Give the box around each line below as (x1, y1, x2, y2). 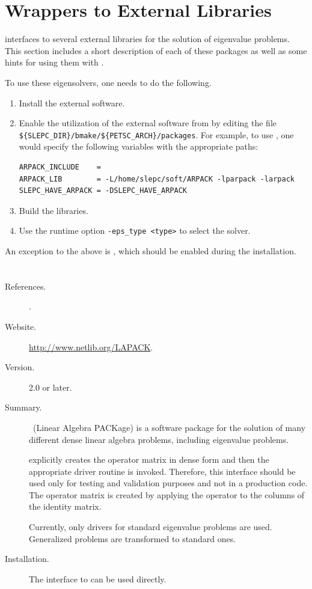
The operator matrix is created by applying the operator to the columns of (29, 488, 305, 501)
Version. (5, 361, 35, 373)
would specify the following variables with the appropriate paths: (19, 140, 258, 153)
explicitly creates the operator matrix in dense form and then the (29, 453, 269, 466)
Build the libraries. (19, 204, 88, 216)
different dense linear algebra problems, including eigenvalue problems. (29, 433, 289, 445)
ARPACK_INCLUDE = (19, 162, 101, 171)
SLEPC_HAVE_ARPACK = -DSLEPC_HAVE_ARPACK (19, 186, 187, 195)
